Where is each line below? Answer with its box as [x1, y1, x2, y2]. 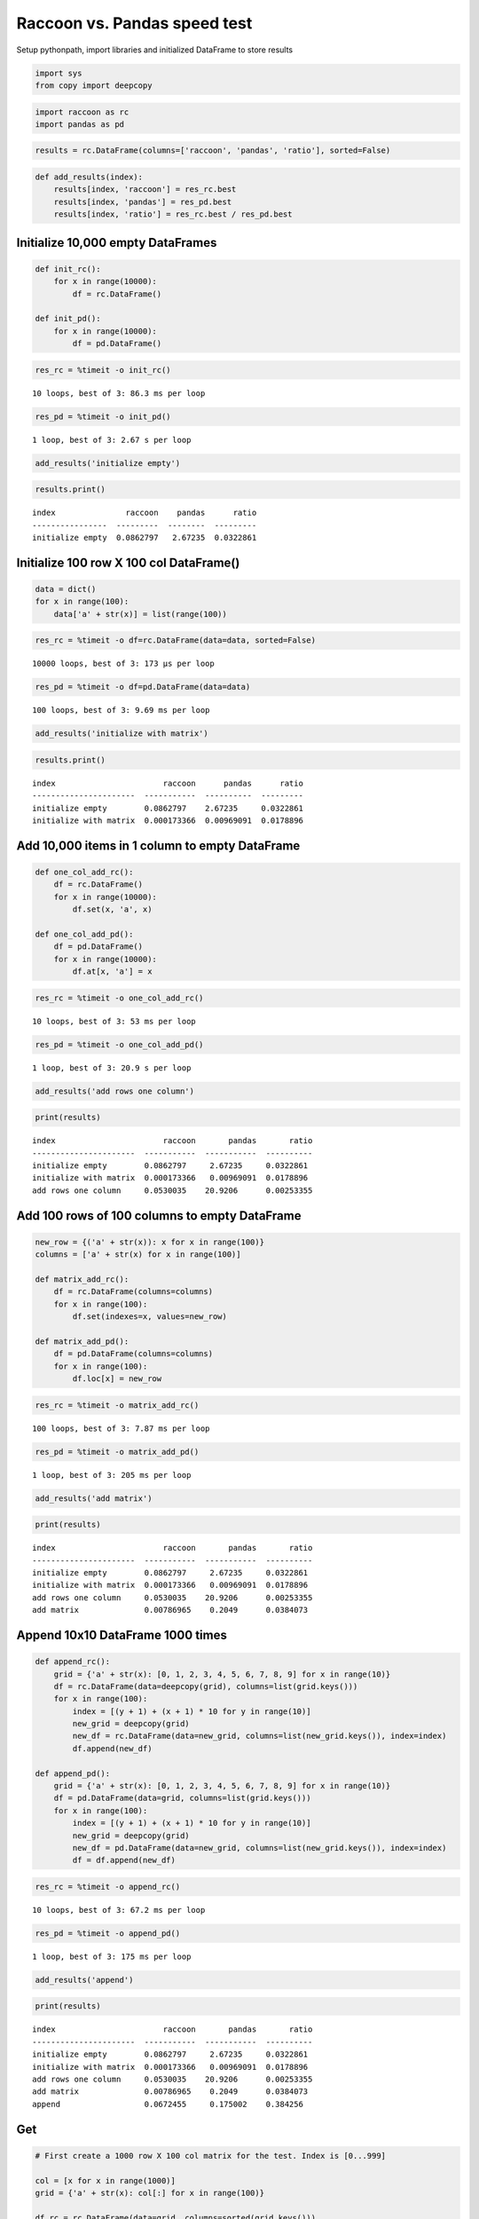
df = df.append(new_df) [72, 1855, 177, 1866]
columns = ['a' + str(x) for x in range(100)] [35, 1250, 241, 1260]
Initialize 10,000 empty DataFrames [16, 235, 217, 250]
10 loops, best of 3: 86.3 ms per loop [32, 388, 206, 399]
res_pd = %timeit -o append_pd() [35, 1928, 181, 1939]
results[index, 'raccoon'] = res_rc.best [53, 185, 237, 194]
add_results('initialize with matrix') [35, 729, 208, 738]
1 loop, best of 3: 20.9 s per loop [32, 1062, 192, 1073]
